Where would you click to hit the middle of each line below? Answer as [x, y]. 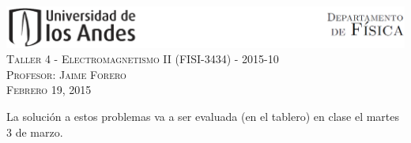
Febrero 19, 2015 [49, 90]
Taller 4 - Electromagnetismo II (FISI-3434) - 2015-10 [143, 59]
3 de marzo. [35, 132]
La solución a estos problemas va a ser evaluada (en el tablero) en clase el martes [203, 117]
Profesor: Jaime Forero [66, 74]
